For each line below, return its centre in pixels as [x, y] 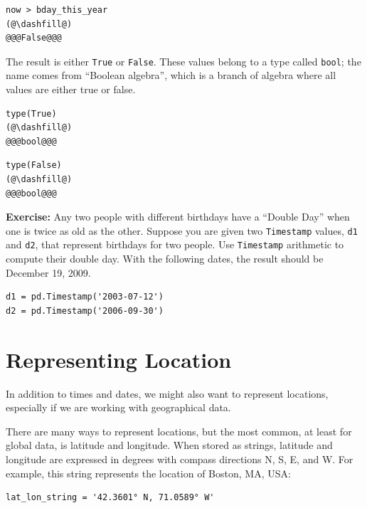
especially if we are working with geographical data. [118, 407]
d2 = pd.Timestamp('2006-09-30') [85, 311]
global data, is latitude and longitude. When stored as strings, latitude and [169, 445]
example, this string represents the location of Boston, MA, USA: [148, 473]
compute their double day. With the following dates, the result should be [165, 259]
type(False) [34, 165]
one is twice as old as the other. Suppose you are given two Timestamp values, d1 [182, 230]
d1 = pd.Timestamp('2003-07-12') [85, 297]
